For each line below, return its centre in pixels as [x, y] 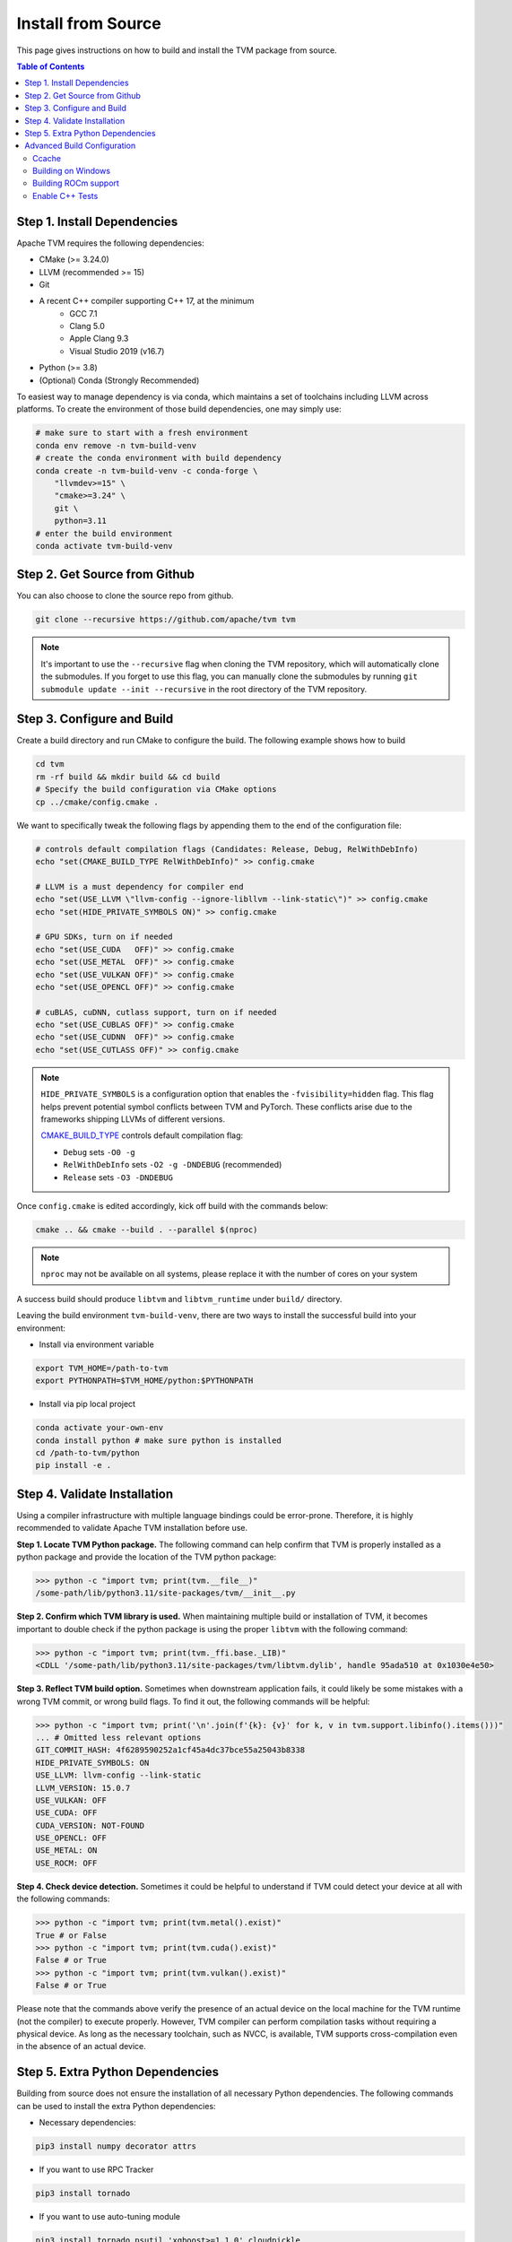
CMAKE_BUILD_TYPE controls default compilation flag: [142, 1135]
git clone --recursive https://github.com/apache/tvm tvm [165, 620]
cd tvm [50, 764]
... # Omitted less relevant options [118, 1737]
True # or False [71, 1935]
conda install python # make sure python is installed [158, 1440]
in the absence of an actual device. [82, 2046]
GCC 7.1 [83, 313]
